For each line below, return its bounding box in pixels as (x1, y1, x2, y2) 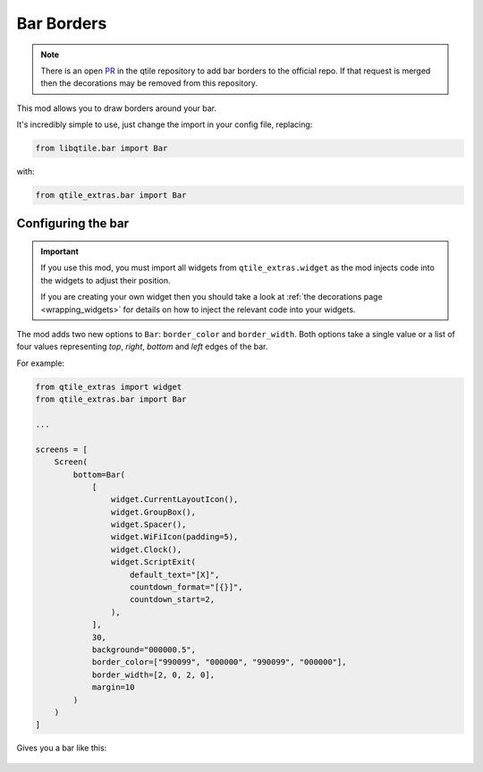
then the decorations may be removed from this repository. (40, 78, 258, 89)
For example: (16, 358, 65, 369)
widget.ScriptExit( (110, 557, 197, 567)
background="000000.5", (91, 644, 197, 655)
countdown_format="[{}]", (130, 582, 243, 592)
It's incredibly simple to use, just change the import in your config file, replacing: (16, 119, 313, 130)
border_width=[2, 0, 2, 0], (91, 669, 215, 680)
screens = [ (35, 444, 89, 454)
